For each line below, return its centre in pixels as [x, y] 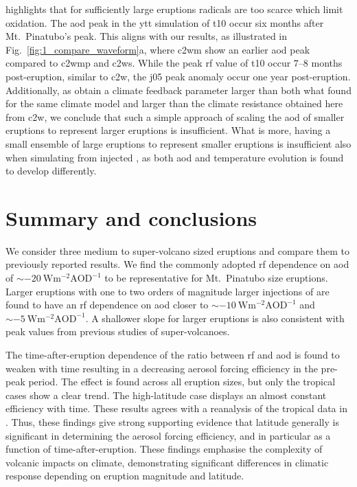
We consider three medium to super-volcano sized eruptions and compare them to [177, 250]
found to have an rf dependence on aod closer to [107, 305]
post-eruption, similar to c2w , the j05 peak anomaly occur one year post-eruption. [178, 76]
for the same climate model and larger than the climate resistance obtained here [174, 103]
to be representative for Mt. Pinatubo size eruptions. [216, 278]
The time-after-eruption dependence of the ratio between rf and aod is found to [173, 354]
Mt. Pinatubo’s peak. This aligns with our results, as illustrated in [147, 36]
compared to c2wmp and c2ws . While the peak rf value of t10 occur [148, 63]
